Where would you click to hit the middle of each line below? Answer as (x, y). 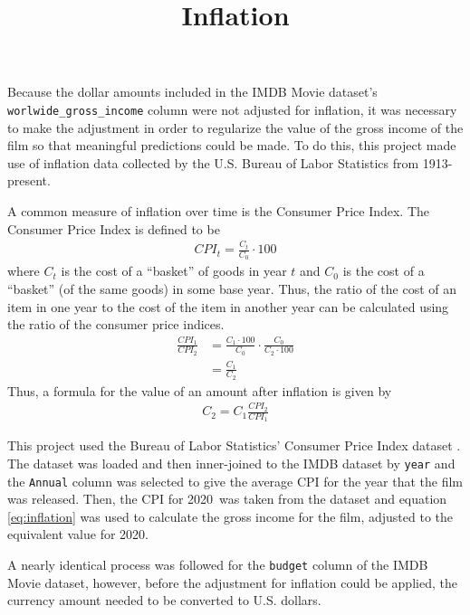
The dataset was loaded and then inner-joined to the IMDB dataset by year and (231, 463)
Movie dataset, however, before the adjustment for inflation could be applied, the (232, 582)
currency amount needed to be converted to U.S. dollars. (164, 600)
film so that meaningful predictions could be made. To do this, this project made (232, 145)
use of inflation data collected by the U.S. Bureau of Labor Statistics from (213, 162)
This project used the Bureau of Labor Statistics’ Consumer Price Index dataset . (234, 445)
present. (29, 180)
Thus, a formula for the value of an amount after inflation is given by (200, 390)
